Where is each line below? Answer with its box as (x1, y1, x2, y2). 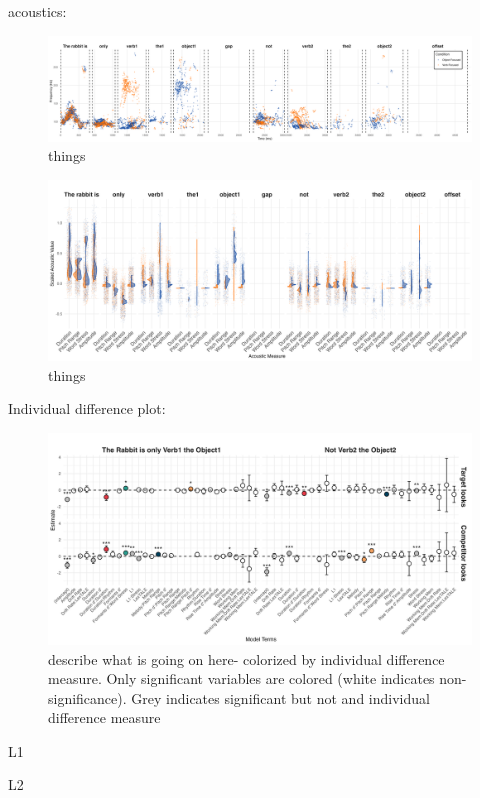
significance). (48, 687, 127, 708)
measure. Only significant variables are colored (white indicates (48, 668, 435, 689)
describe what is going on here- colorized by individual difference (48, 648, 445, 669)
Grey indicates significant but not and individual (131, 687, 430, 708)
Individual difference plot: (8, 398, 166, 419)
